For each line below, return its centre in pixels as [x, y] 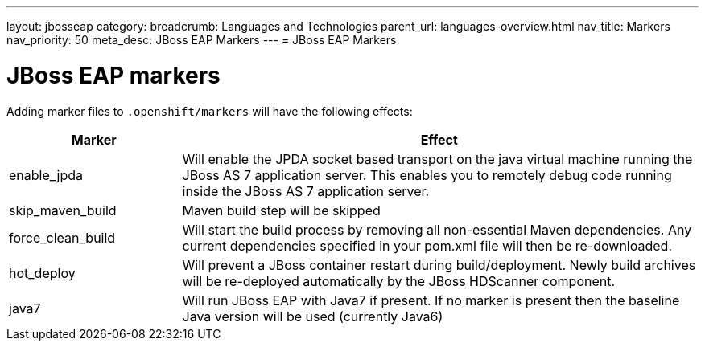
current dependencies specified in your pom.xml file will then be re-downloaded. [427, 245]
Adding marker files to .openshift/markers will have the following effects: [210, 111]
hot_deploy [42, 273]
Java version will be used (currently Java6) [313, 316]
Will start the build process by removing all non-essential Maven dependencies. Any [437, 229]
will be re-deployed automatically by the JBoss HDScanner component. [399, 281]
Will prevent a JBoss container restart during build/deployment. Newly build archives [439, 265]
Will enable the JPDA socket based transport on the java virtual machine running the [437, 159]
